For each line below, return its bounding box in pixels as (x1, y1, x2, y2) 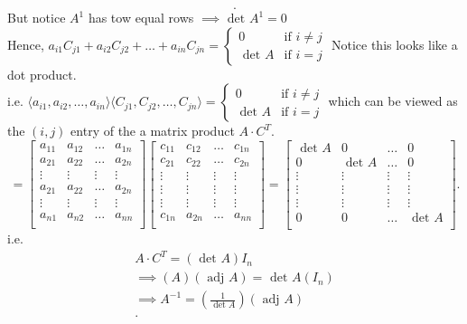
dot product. (7, 64, 77, 83)
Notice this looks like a (331, 34, 458, 53)
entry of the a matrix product (70, 121, 235, 140)
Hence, (7, 34, 44, 53)
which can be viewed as (328, 91, 458, 110)
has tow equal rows (88, 8, 194, 26)
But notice (7, 8, 66, 26)
